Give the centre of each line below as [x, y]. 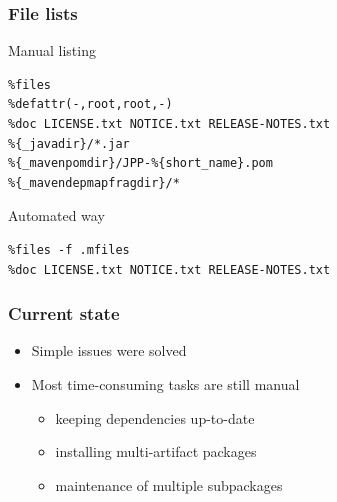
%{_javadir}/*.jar [69, 143]
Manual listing [52, 50]
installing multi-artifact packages [156, 451]
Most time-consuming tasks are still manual [165, 383]
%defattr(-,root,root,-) [90, 104]
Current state [64, 313]
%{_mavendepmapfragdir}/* [94, 182]
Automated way [56, 215]
